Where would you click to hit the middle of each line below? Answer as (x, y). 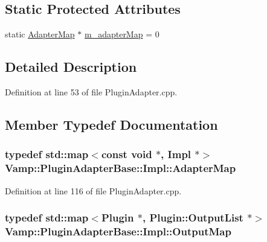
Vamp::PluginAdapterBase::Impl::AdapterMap (121, 168)
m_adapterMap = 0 (122, 34)
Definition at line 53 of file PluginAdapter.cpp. (91, 92)
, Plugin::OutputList (193, 218)
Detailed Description (71, 67)
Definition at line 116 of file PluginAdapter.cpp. (93, 190)
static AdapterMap (40, 34)
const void (127, 154)
